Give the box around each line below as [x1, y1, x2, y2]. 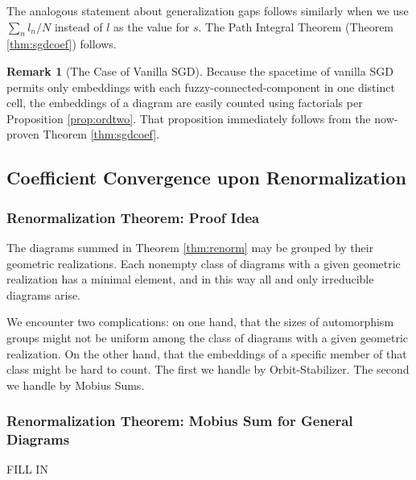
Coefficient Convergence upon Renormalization [6, 165, 406, 190]
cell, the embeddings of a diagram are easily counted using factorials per [6, 94, 363, 111]
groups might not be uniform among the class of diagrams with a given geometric [6, 329, 408, 346]
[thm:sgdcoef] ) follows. [6, 35, 117, 52]
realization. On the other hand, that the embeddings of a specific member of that [6, 345, 407, 362]
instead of [54, 18, 103, 35]
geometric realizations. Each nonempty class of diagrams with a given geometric [6, 254, 401, 271]
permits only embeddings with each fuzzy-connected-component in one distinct [6, 78, 395, 95]
